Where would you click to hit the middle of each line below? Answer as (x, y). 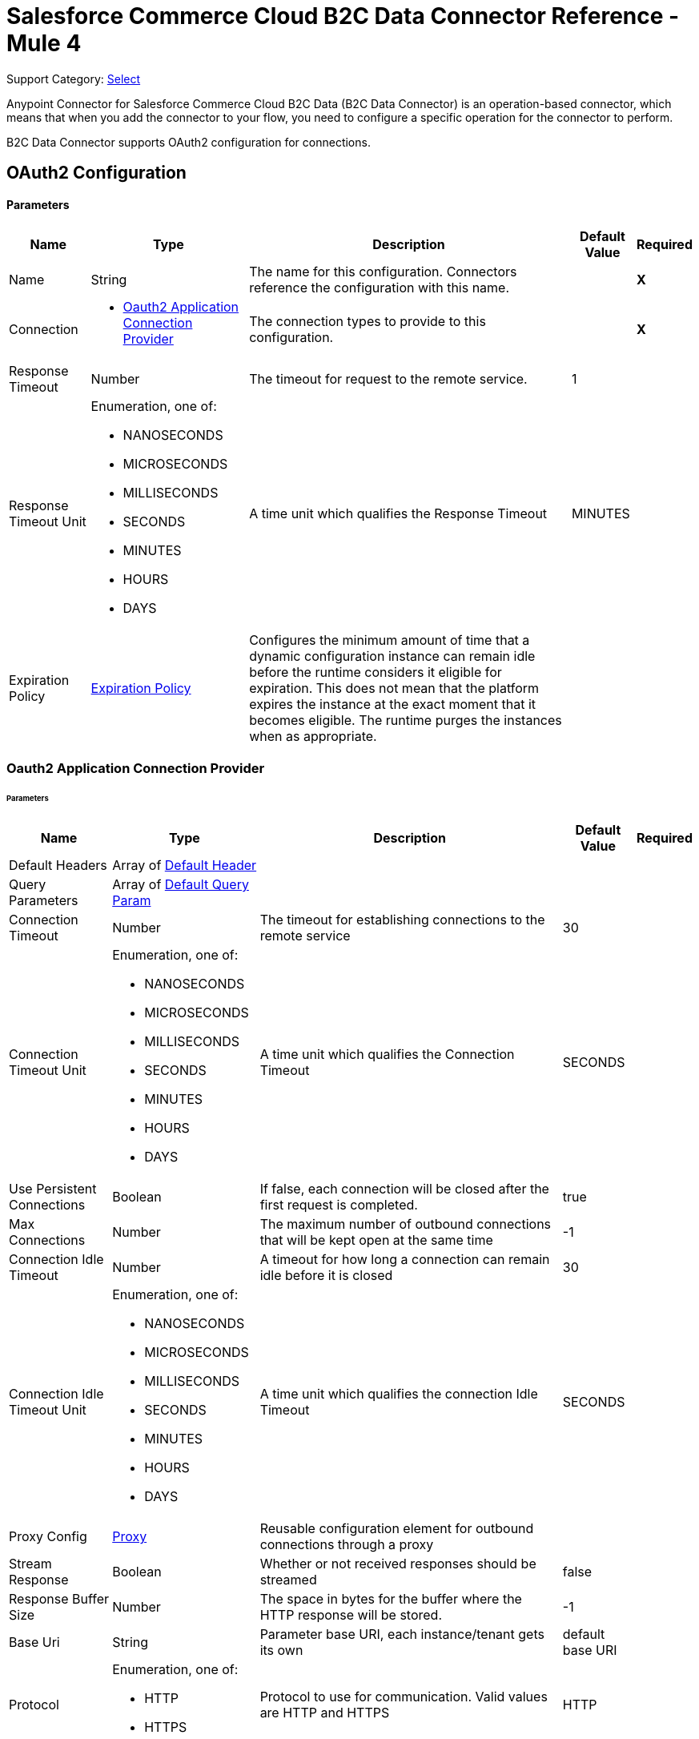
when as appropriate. (313, 737)
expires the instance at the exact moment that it (393, 704)
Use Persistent (53, 1189)
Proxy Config (48, 1537)
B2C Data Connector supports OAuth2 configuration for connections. (189, 142)
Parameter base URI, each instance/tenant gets (402, 1634)
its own (281, 1650)
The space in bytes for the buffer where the (391, 1599)
